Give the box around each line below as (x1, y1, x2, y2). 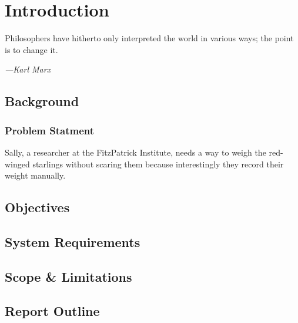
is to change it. (5, 43, 58, 55)
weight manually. (5, 169, 66, 182)
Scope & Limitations (5, 267, 132, 285)
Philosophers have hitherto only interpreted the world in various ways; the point (5, 32, 294, 44)
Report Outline (5, 302, 100, 320)
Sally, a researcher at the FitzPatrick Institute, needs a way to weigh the (5, 146, 266, 158)
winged (5, 157, 30, 170)
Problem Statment (5, 123, 95, 137)
